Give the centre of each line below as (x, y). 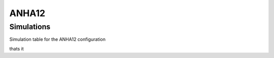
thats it (16, 48)
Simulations (30, 27)
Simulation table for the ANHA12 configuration (58, 39)
